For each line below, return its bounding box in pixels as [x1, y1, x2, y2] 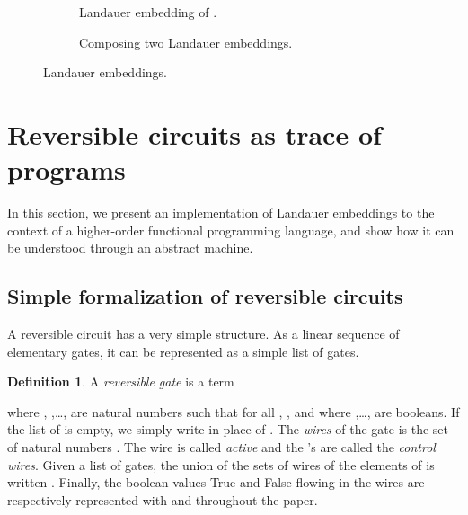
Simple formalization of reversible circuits [7, 282, 403, 310]
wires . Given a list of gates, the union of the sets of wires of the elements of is [7, 455, 435, 474]
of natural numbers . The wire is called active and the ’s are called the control [7, 438, 436, 457]
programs [7, 151, 126, 188]
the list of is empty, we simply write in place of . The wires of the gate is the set [7, 420, 448, 439]
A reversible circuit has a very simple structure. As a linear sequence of [7, 324, 400, 343]
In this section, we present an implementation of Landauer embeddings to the [7, 203, 435, 222]
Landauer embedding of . [79, 3, 217, 21]
